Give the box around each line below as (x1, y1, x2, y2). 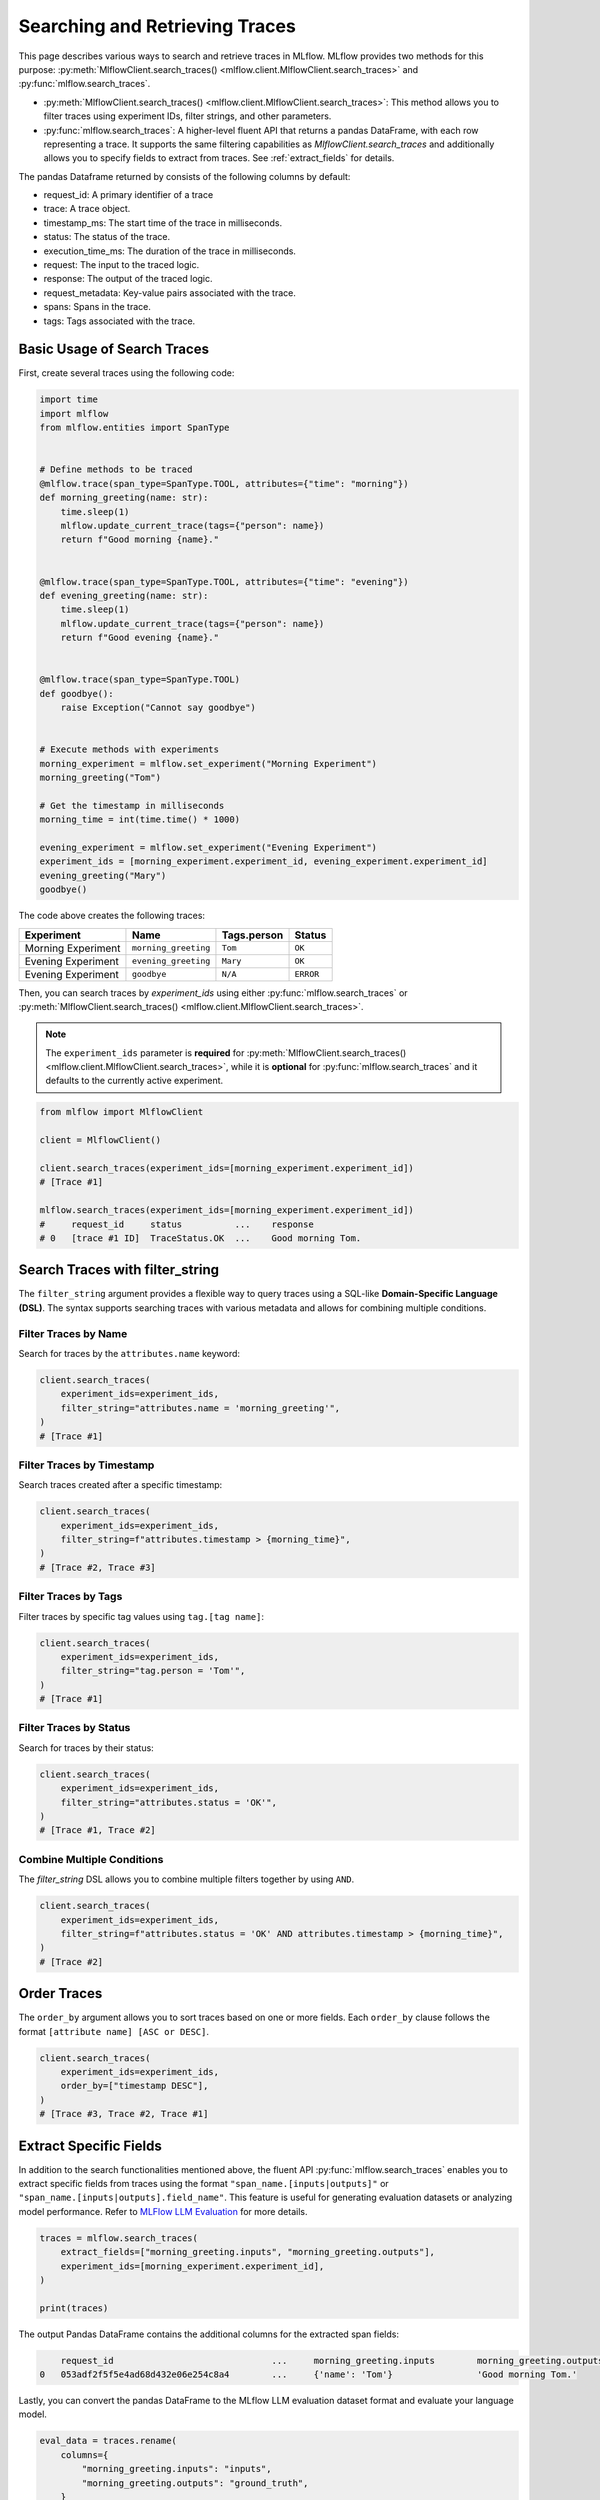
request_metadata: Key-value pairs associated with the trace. (43, 286, 297, 299)
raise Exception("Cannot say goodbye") (60, 702, 257, 714)
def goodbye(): (39, 688, 114, 699)
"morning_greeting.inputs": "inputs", (81, 2463, 272, 2475)
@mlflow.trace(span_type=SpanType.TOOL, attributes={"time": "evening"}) (39, 576, 409, 587)
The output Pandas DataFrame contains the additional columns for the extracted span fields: (18, 2328, 400, 2340)
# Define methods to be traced (39, 464, 194, 475)
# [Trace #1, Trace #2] (39, 1825, 157, 1836)
